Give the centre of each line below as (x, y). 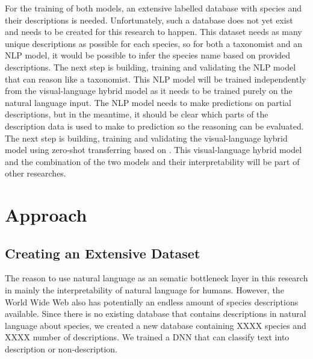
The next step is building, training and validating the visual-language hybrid (146, 138)
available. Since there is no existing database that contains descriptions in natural (156, 314)
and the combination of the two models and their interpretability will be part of (152, 161)
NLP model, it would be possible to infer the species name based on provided (148, 55)
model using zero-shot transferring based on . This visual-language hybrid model (153, 150)
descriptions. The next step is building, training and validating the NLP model (150, 67)
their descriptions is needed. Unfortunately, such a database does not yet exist (149, 20)
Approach (46, 215)
